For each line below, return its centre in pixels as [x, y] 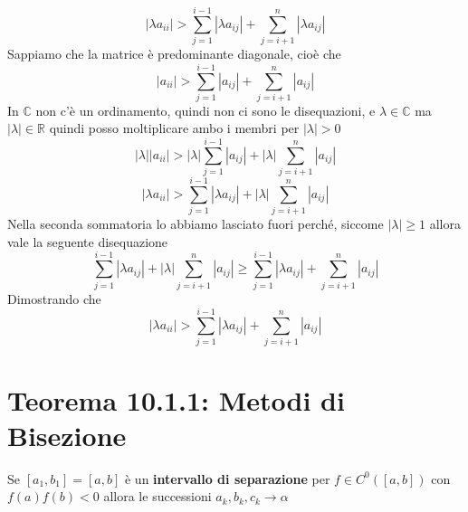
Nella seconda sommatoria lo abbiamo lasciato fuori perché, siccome [196, 224]
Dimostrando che [54, 298]
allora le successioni [158, 496]
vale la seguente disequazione [88, 241]
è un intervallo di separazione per [227, 478]
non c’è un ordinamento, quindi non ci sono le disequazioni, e [205, 110]
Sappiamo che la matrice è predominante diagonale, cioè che [174, 54]
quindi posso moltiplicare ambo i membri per [174, 128]
